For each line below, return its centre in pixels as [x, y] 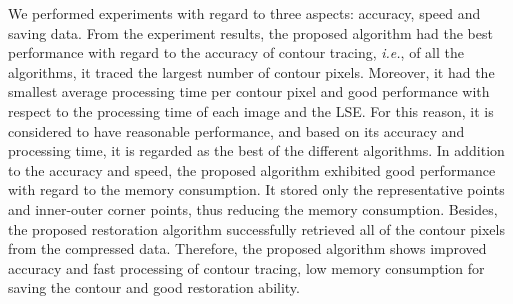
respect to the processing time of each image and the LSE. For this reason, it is [251, 110]
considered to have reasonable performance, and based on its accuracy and [236, 130]
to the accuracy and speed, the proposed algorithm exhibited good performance [252, 169]
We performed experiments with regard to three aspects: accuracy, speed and [244, 13]
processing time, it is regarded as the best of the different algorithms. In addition [256, 150]
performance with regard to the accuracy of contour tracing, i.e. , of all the [236, 52]
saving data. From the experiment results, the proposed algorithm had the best [250, 32]
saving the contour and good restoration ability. [154, 287]
